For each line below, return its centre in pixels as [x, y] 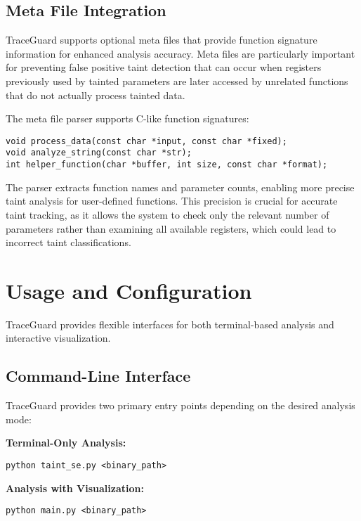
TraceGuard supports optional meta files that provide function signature [162, 40]
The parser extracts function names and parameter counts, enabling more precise [180, 187]
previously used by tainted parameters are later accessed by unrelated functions [177, 81]
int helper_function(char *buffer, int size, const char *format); [167, 165]
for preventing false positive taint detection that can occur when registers [164, 67]
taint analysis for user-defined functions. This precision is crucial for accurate [172, 201]
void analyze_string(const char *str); [99, 153]
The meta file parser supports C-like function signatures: [127, 118]
